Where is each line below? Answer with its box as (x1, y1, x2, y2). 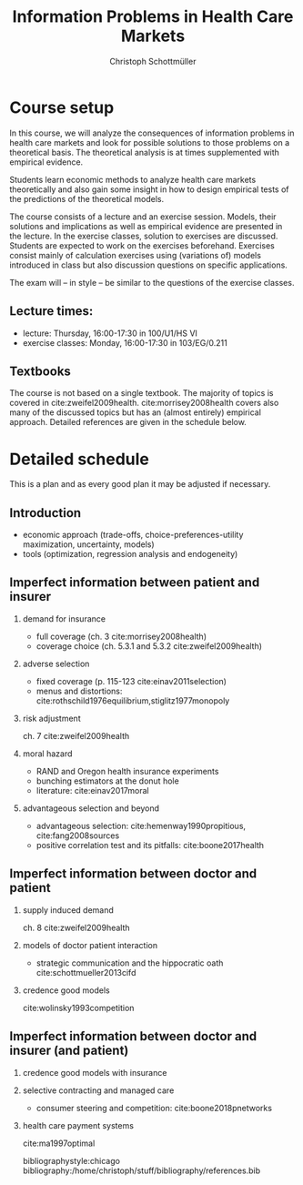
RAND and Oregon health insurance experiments (35, 765, 219, 776)
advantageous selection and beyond (22, 803, 160, 814)
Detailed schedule (9, 449, 150, 470)
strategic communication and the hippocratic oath (35, 957, 224, 968)
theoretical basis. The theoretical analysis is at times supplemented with (9, 147, 280, 157)
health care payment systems (22, 1119, 135, 1130)
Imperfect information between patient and (9, 575, 260, 591)
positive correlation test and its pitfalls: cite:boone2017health (35, 839, 265, 850)
